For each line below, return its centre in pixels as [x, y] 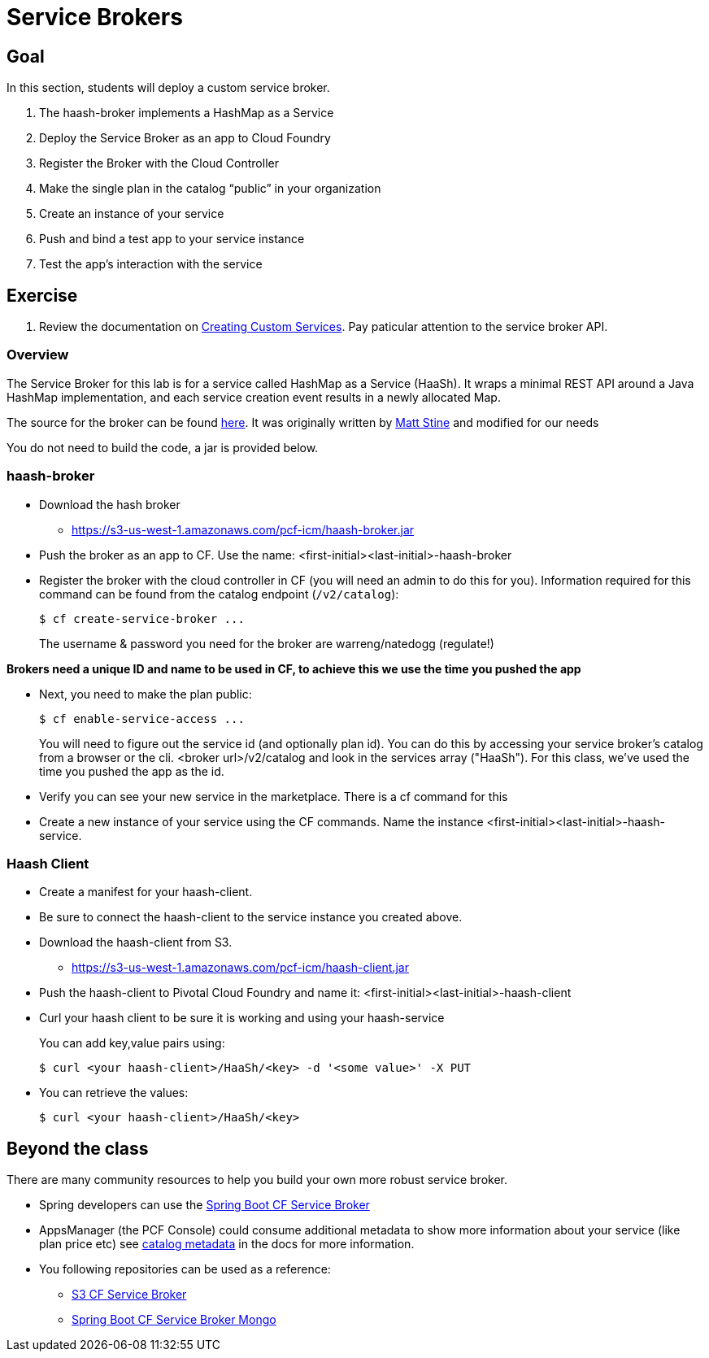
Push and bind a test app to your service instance [172, 239]
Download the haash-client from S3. [136, 942]
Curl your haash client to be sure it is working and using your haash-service [242, 1018]
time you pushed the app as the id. [132, 771]
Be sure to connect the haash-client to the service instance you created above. [251, 917]
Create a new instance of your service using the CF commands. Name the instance [261, 821]
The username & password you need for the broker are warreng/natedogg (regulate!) [267, 643]
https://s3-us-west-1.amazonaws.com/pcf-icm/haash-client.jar [240, 968]
